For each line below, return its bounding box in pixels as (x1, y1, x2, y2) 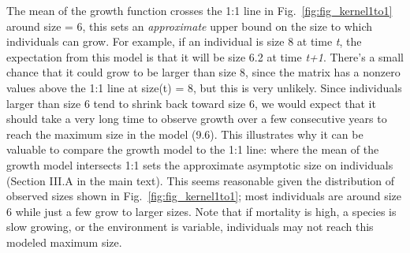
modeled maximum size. (6, 233, 122, 250)
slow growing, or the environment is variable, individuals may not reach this (6, 218, 374, 235)
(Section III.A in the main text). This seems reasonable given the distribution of (6, 172, 395, 188)
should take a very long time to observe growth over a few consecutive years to (6, 110, 387, 127)
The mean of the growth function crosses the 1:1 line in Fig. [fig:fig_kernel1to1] (6, 2, 393, 18)
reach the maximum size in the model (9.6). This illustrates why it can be (6, 125, 363, 142)
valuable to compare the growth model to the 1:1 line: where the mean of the (6, 141, 379, 158)
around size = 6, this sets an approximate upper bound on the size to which (6, 17, 373, 34)
